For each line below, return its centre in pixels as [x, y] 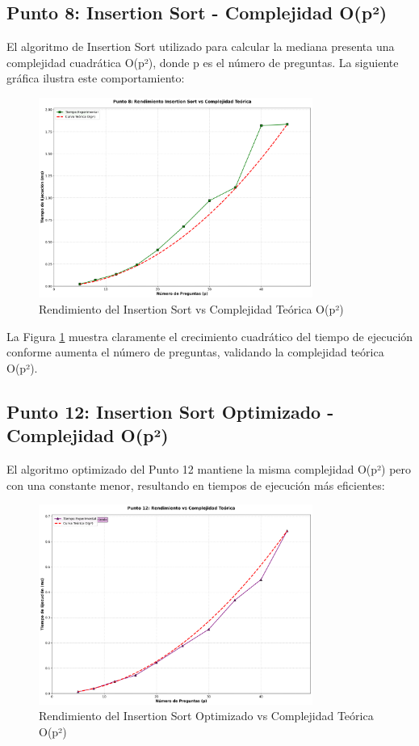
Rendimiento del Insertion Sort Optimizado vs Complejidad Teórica [206, 716]
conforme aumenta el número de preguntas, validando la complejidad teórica [195, 352]
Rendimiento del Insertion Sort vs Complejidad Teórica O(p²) [191, 309]
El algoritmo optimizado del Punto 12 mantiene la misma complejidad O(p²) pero [209, 468]
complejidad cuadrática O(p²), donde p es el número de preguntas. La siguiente [203, 62]
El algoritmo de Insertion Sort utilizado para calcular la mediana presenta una [201, 46]
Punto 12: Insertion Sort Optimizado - [170, 411]
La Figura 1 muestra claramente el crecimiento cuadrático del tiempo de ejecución [210, 336]
